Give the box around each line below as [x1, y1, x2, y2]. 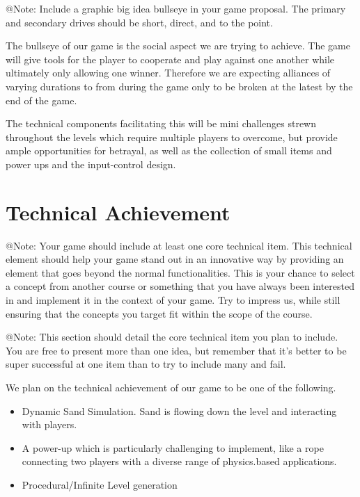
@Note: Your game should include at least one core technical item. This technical [6, 238, 352, 252]
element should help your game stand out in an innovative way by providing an [6, 252, 344, 266]
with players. [22, 417, 77, 432]
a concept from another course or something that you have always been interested [6, 279, 354, 293]
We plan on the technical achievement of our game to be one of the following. [6, 380, 336, 394]
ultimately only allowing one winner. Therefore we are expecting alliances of [6, 65, 331, 80]
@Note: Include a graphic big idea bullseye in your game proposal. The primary [6, 1, 346, 15]
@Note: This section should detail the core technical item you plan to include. [6, 329, 338, 344]
